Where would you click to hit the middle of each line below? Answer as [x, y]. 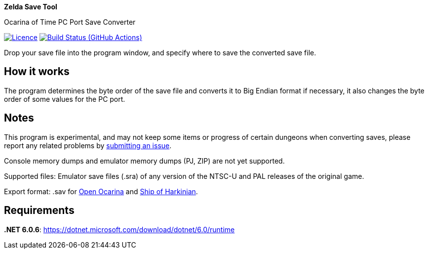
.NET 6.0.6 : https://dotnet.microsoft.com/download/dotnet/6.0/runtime [119, 229]
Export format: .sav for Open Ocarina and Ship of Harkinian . [101, 191]
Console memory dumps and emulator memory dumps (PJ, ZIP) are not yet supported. [144, 161]
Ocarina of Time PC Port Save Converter [70, 22]
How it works [37, 72]
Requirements [39, 211]
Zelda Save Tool [31, 7]
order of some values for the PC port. [65, 99]
